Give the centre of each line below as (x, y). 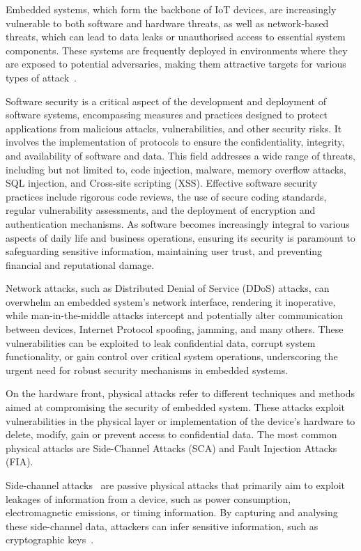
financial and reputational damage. (80, 264)
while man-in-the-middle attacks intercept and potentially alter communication (175, 315)
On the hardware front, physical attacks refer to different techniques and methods (180, 393)
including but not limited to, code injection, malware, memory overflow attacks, (176, 169)
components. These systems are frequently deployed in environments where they (177, 50)
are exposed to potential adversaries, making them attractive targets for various (176, 64)
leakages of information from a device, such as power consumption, (148, 498)
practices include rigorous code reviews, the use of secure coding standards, (166, 196)
